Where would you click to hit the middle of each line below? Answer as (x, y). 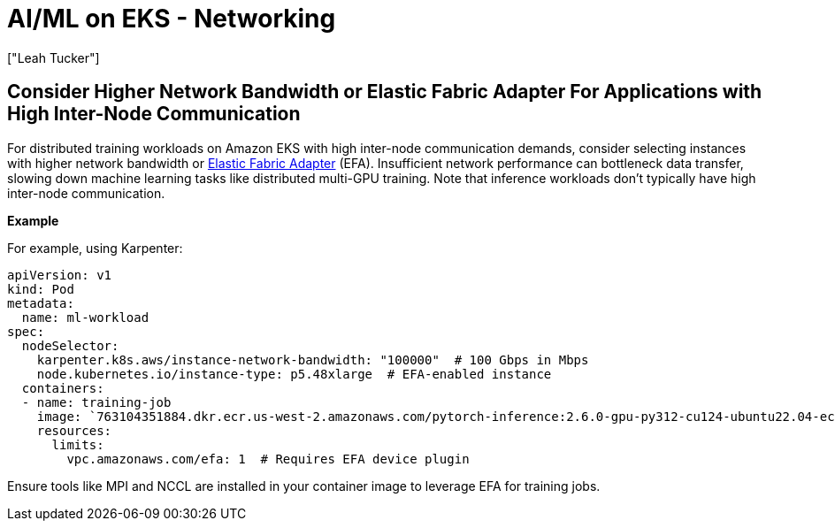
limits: (78, 444)
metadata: (41, 303)
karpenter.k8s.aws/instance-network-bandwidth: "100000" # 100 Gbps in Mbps (313, 360)
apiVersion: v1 (60, 275)
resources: (74, 430)
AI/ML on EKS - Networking (172, 19)
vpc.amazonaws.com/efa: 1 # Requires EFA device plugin (268, 459)
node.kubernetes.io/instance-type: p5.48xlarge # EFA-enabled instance (294, 374)
